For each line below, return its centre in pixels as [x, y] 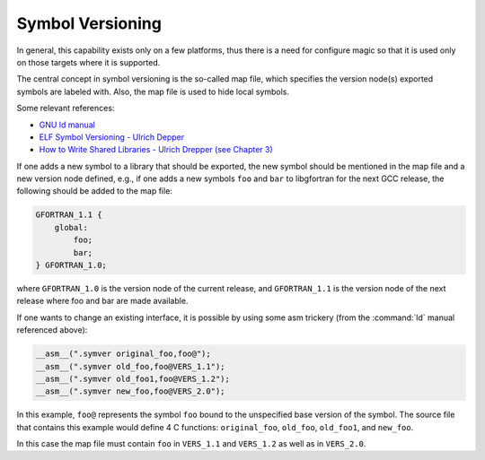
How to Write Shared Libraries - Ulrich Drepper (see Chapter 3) [156, 150]
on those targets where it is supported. [88, 62]
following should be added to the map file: [94, 191]
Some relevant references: [66, 108]
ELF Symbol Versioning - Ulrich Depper [111, 137]
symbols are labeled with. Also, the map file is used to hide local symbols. [153, 91]
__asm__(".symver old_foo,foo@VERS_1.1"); [130, 366]
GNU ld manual [67, 125]
